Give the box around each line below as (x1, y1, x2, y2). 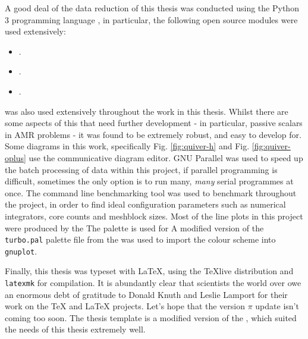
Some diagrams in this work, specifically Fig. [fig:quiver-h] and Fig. (5, 140, 250, 152)
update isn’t (255, 300, 299, 312)
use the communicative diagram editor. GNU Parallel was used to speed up (29, 151, 303, 164)
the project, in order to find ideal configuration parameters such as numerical (5, 198, 286, 211)
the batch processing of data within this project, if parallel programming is (5, 163, 278, 175)
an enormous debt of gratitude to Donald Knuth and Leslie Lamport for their (5, 288, 288, 300)
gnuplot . (5, 244, 37, 257)
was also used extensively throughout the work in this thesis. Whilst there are (5, 105, 288, 117)
